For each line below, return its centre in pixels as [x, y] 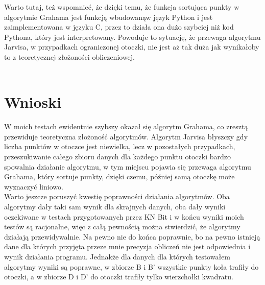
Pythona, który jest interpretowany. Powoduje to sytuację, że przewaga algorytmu [132, 37]
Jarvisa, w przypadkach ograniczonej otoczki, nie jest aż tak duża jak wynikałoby [132, 47]
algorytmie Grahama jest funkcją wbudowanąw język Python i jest [109, 17]
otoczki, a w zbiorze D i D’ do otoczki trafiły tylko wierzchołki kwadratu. [119, 277]
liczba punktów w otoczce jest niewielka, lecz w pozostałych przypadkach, [120, 146]
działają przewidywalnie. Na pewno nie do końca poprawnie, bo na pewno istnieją [132, 236]
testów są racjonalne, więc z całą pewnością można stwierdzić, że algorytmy [122, 227]
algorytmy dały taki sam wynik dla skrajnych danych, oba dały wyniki [115, 207]
